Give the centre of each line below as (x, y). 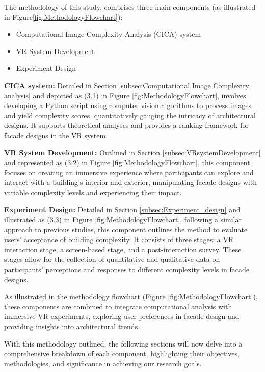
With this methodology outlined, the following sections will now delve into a (123, 343)
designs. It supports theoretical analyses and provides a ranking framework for (126, 125)
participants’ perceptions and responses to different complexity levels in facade (127, 269)
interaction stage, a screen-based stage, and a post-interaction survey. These (123, 249)
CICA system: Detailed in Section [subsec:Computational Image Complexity (127, 85)
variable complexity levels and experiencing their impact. (93, 192)
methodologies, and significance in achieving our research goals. (103, 363)
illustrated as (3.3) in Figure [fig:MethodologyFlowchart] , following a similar (123, 219)
